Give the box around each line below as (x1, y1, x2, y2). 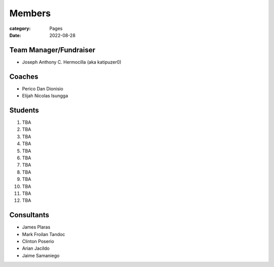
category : (9, 25, 31, 31)
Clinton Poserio (22, 239, 54, 245)
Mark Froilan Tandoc (22, 231, 65, 237)
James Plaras (22, 224, 51, 230)
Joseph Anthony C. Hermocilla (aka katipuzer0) (22, 59, 122, 65)
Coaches (9, 72, 39, 81)
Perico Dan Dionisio (22, 85, 63, 91)
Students (9, 106, 39, 114)
